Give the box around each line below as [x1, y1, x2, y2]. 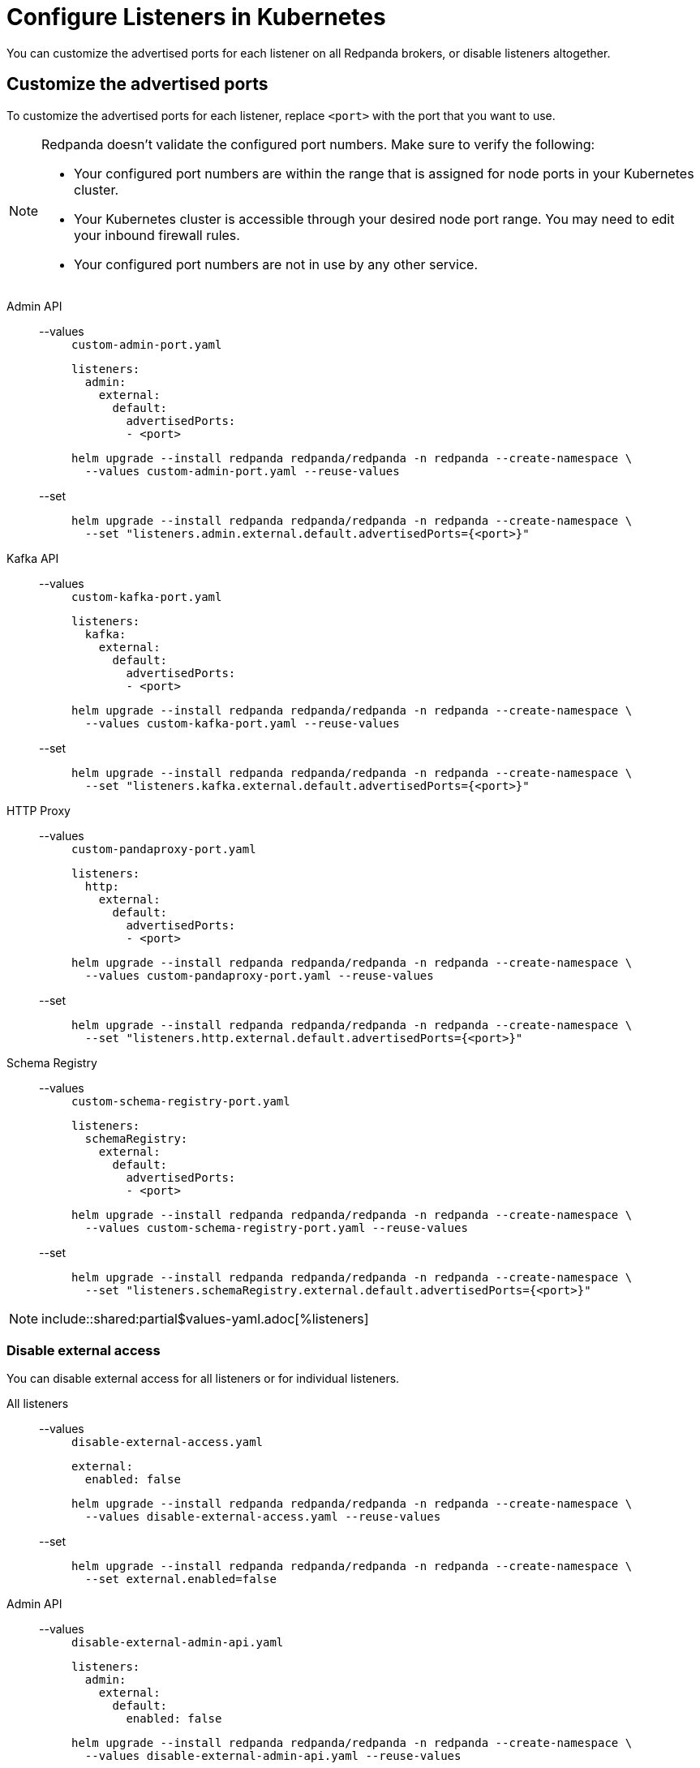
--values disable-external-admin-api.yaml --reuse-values [84, 1749, 462, 1763]
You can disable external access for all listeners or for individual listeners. [6, 1371, 400, 1386]
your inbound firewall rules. [74, 226, 240, 243]
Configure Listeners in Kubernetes [6, 3, 386, 31]
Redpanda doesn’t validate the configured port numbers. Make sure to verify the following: [41, 135, 595, 152]
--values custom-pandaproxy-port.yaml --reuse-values [84, 968, 434, 982]
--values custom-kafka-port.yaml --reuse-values [84, 716, 400, 730]
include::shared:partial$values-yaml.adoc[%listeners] [41, 1310, 369, 1327]
